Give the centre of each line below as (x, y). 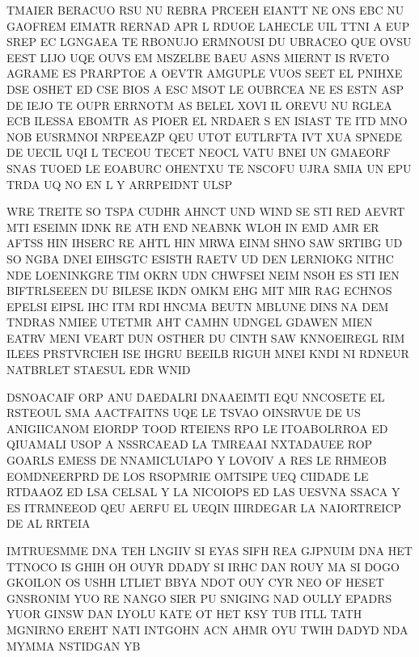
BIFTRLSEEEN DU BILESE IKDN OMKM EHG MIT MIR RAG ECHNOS (199, 291)
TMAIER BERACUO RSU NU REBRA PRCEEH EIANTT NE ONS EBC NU (205, 10)
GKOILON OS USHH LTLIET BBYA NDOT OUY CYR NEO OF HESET (195, 582)
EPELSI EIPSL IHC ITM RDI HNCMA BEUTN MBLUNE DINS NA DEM (198, 306)
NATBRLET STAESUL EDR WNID (99, 370)
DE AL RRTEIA (49, 523)
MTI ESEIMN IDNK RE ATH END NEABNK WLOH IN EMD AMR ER (193, 227)
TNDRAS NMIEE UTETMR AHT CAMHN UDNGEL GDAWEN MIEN (190, 322)
